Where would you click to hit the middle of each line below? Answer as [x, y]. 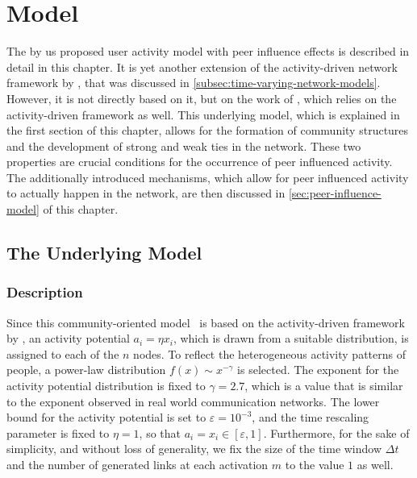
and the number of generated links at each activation [138, 464]
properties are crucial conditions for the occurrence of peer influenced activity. [200, 162]
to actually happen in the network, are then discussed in [146, 193]
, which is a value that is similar [324, 386]
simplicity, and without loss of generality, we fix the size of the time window [194, 449]
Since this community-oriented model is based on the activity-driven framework [206, 322]
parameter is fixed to [58, 432]
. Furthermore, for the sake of [336, 432]
